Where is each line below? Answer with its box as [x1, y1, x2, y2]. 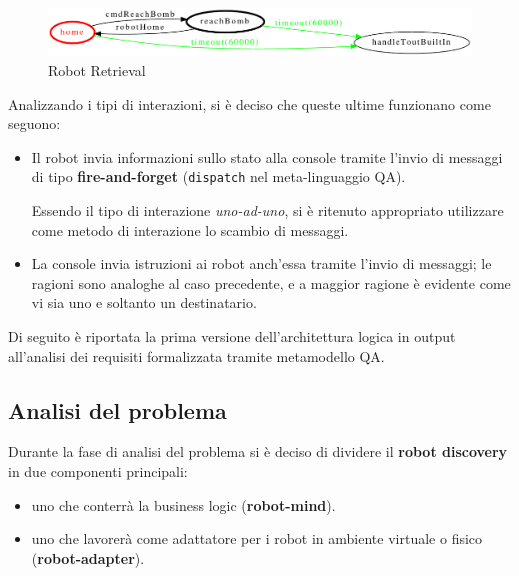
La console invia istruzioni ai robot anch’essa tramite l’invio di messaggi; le [31, 253, 492, 274]
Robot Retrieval [48, 60, 146, 81]
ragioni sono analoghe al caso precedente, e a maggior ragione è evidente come [31, 272, 511, 293]
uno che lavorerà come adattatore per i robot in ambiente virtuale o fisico [31, 528, 483, 549]
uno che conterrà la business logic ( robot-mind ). [31, 494, 336, 515]
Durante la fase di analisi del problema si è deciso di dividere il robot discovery [8, 441, 508, 462]
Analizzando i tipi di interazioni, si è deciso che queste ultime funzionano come [8, 93, 491, 114]
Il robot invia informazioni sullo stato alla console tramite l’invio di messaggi [31, 146, 503, 167]
